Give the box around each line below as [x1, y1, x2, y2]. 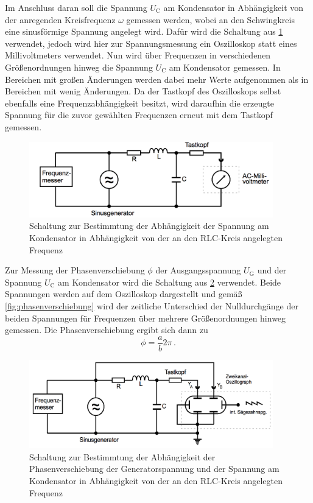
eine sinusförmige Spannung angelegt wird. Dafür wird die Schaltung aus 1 [5, 25, 283, 38]
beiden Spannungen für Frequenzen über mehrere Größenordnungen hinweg [5, 311, 286, 324]
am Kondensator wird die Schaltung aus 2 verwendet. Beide [58, 275, 281, 288]
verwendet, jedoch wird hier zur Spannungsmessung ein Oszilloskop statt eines [5, 37, 297, 49]
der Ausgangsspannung [155, 264, 241, 276]
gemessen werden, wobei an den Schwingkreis [126, 13, 295, 26]
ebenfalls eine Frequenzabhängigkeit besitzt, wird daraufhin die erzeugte [5, 96, 274, 109]
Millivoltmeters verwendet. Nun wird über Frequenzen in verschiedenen [5, 49, 271, 62]
